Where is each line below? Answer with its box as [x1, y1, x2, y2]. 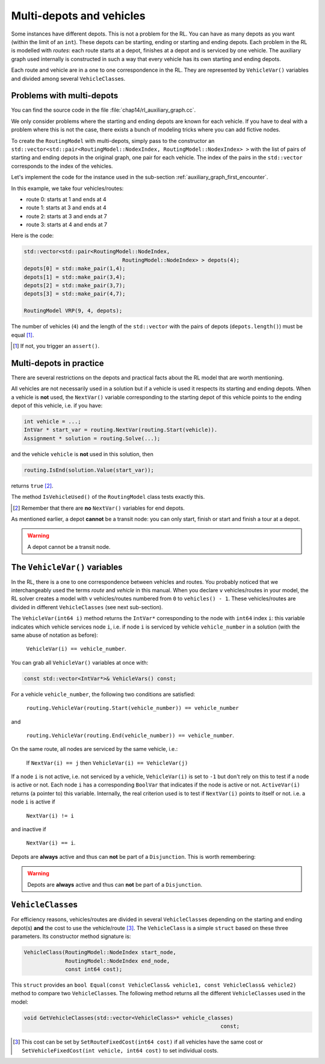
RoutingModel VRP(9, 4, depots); [23, 308, 123, 314]
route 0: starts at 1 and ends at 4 [26, 195, 107, 203]
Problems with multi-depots [11, 90, 119, 101]
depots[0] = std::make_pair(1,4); [23, 265, 126, 272]
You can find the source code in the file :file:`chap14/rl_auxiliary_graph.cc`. [11, 106, 196, 114]
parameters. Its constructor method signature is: [11, 933, 131, 940]
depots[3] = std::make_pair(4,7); [23, 290, 126, 297]
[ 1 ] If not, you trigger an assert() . [13, 342, 100, 349]
